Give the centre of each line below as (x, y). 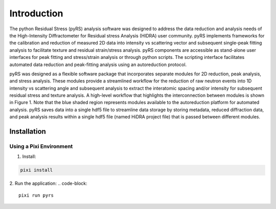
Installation (28, 131)
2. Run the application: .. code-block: (48, 183)
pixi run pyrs (36, 195)
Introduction (36, 13)
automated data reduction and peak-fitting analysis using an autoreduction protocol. (98, 65)
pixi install (37, 170)
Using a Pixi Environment (41, 147)
